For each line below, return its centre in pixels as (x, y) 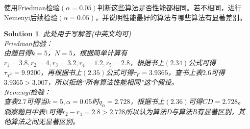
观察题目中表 (25, 111)
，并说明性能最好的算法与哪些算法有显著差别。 (171, 17)
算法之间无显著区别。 (45, 121)
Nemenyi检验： (27, 91)
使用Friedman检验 (32, 7)
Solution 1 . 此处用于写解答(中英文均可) (68, 34)
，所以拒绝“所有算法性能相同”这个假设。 (113, 82)
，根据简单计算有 (100, 53)
